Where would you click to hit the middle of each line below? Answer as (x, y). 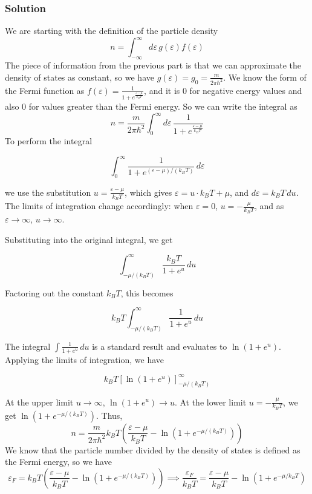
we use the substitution (48, 192)
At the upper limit (39, 402)
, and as (269, 206)
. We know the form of (265, 77)
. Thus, (109, 415)
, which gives (148, 192)
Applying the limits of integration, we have (85, 359)
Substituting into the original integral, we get (89, 239)
